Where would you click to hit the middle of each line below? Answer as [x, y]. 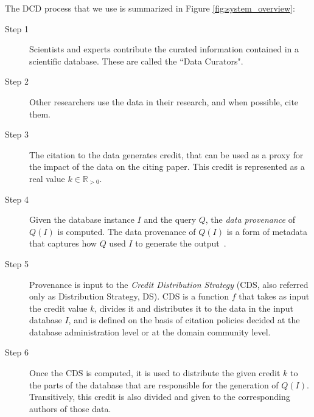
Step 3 [17, 134]
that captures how [63, 243]
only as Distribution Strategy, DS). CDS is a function [129, 296]
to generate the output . [181, 243]
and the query [170, 219]
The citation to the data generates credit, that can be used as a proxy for [166, 154]
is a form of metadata [267, 231]
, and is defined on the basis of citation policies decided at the [184, 320]
